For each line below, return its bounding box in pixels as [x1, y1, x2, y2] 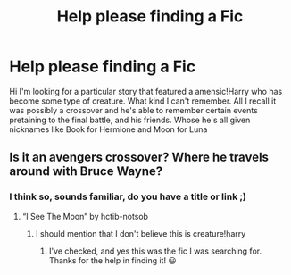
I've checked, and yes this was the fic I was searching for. [48, 246, 262, 256]
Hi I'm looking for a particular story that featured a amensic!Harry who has [9, 86, 283, 96]
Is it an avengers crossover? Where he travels [9, 150, 270, 165]
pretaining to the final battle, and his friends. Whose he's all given [9, 114, 251, 125]
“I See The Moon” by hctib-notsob [21, 211, 149, 221]
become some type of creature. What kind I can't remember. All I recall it [9, 96, 277, 106]
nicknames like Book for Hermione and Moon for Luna [9, 123, 208, 135]
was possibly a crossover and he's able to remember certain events [9, 104, 259, 115]
